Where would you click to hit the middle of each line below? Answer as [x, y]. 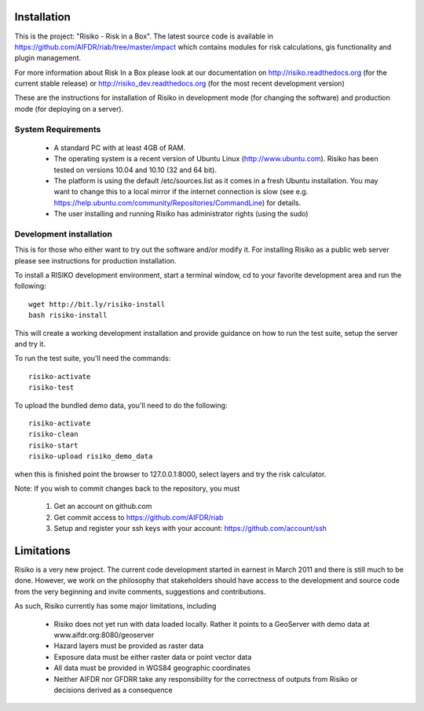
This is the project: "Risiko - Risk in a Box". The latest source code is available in [144, 36]
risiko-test [51, 388]
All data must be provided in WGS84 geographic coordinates [152, 668]
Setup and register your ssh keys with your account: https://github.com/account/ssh [190, 529]
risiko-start [53, 445]
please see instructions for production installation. [95, 260]
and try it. [30, 344]
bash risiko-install [68, 315]
